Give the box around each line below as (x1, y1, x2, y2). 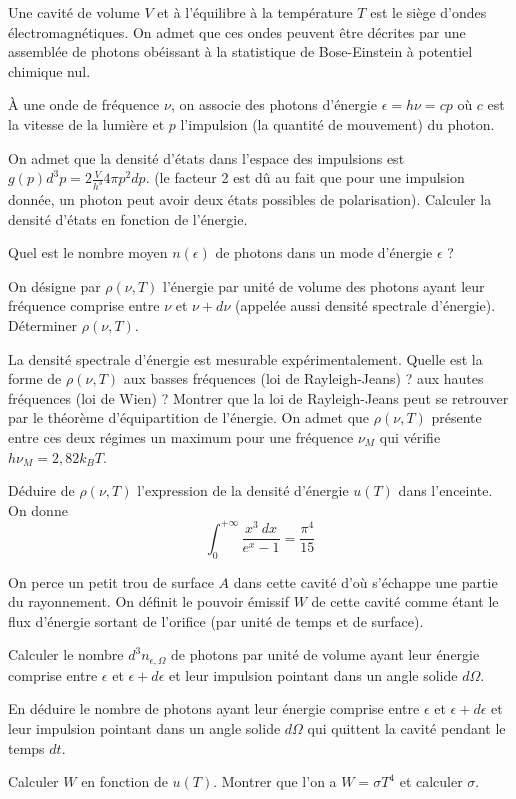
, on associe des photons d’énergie (170, 94, 377, 115)
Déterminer (8, 315, 78, 335)
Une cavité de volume (8, 2, 140, 22)
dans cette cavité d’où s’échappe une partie (233, 571, 498, 592)
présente (431, 407, 482, 428)
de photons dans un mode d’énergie (215, 242, 433, 263)
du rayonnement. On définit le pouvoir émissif (8, 591, 290, 612)
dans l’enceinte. (398, 480, 493, 501)
